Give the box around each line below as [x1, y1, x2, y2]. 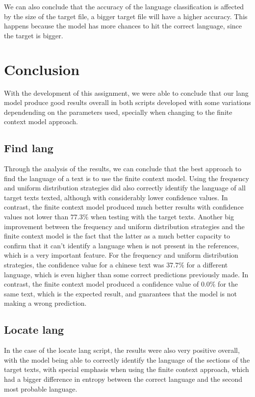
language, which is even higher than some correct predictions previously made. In [4, 269, 249, 279]
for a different [186, 260, 228, 270]
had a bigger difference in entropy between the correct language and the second [4, 373, 242, 384]
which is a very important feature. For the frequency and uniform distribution [4, 250, 238, 260]
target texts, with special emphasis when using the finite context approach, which [4, 364, 249, 374]
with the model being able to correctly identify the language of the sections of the [4, 354, 250, 365]
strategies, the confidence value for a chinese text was [4, 260, 164, 270]
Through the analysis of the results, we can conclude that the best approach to [4, 163, 241, 174]
